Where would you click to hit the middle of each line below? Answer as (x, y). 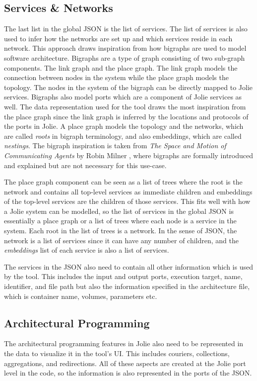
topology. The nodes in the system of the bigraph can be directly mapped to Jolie (128, 87)
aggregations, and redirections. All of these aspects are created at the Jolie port (125, 363)
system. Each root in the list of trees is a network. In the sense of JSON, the (121, 231)
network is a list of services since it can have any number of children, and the (122, 240)
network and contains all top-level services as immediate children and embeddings (128, 191)
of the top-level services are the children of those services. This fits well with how (127, 201)
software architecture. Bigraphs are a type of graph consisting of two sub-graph (125, 57)
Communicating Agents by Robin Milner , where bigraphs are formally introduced (129, 155)
